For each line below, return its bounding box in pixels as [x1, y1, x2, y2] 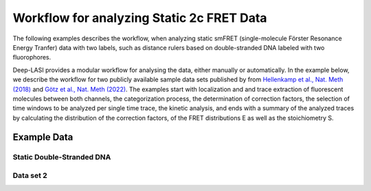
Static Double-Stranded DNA [12, 153, 111, 162]
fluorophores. [12, 53, 52, 62]
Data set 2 [12, 171, 47, 181]
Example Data [12, 131, 74, 143]
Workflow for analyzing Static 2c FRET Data [12, 10, 267, 25]
